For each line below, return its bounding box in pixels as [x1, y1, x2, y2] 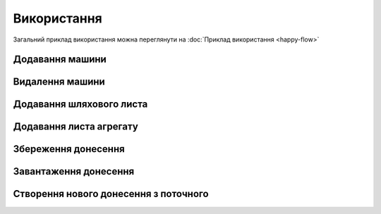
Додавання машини [13, 53, 107, 65]
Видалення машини [13, 76, 105, 88]
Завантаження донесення [13, 165, 135, 177]
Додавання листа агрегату [13, 120, 139, 133]
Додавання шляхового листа [13, 99, 148, 111]
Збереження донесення [13, 143, 125, 155]
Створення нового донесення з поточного [13, 188, 209, 200]
